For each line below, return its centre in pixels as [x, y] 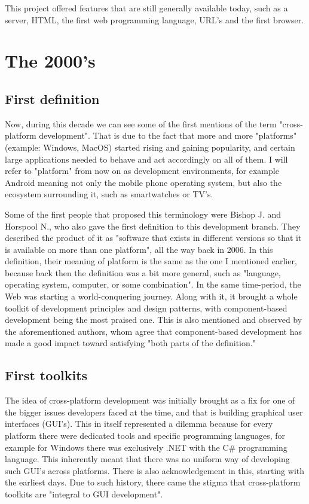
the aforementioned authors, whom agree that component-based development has [153, 331]
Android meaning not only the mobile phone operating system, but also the [143, 182]
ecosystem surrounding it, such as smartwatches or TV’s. [109, 194]
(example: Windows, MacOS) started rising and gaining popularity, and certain [150, 147]
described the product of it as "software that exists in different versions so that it [153, 238]
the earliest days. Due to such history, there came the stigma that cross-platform [153, 482]
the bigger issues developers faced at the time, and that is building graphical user [154, 412]
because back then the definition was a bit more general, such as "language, [143, 272]
